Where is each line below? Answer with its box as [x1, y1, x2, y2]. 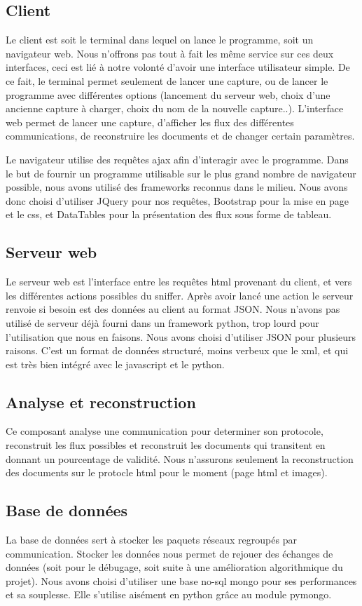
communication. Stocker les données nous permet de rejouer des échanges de [6, 546, 333, 560]
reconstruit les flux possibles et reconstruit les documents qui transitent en [6, 438, 326, 452]
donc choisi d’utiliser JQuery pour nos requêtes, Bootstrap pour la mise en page [6, 193, 349, 208]
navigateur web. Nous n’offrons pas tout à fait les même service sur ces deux [6, 46, 334, 60]
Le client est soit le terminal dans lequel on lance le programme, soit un [6, 32, 314, 47]
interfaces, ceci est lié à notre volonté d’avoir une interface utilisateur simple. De [6, 60, 350, 74]
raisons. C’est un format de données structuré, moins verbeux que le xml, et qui [6, 343, 349, 358]
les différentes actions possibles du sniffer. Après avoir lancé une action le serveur [6, 288, 354, 302]
